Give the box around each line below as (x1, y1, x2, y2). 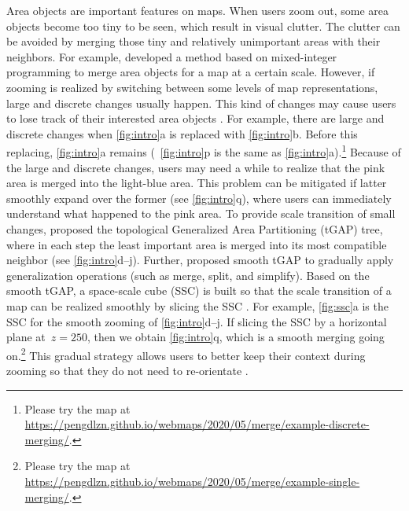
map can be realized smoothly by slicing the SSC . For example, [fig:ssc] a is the (6, 297, 389, 314)
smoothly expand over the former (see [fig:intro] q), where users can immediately (6, 189, 392, 206)
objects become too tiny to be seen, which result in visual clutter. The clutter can (6, 17, 400, 34)
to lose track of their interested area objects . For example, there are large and (6, 110, 385, 127)
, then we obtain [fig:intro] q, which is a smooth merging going (87, 329, 385, 345)
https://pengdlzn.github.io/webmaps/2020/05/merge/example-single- (24, 472, 360, 489)
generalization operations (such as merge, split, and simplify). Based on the (6, 267, 370, 283)
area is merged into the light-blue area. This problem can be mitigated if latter (6, 175, 387, 191)
